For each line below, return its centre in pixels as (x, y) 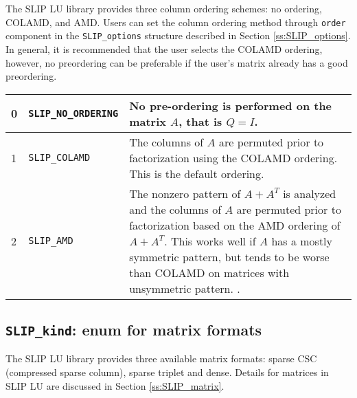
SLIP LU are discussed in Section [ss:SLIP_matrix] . (115, 385)
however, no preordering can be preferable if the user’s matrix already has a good (177, 62)
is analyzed (310, 193)
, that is (200, 121)
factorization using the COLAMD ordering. (233, 157)
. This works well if (210, 241)
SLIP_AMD (51, 241)
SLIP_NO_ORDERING (73, 113)
